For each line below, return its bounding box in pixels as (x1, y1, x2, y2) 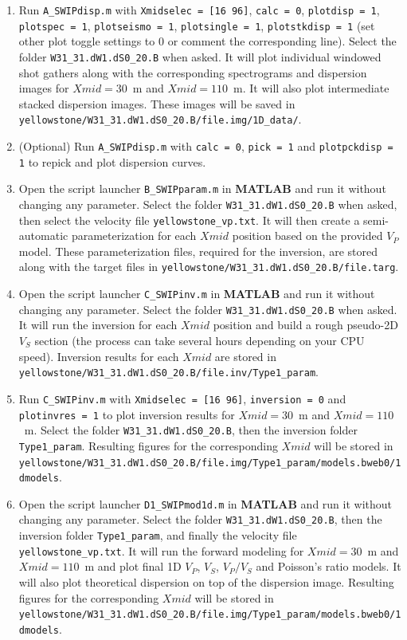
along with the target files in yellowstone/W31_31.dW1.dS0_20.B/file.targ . (18, 258, 399, 275)
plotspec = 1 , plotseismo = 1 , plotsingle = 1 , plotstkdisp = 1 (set (18, 17, 375, 33)
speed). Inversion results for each (18, 347, 179, 364)
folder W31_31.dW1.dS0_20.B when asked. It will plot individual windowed (18, 48, 382, 65)
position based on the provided (232, 227, 383, 244)
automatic (18, 227, 68, 244)
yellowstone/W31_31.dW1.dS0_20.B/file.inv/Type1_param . (18, 363, 319, 380)
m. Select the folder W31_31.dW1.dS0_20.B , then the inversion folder (24, 422, 358, 438)
